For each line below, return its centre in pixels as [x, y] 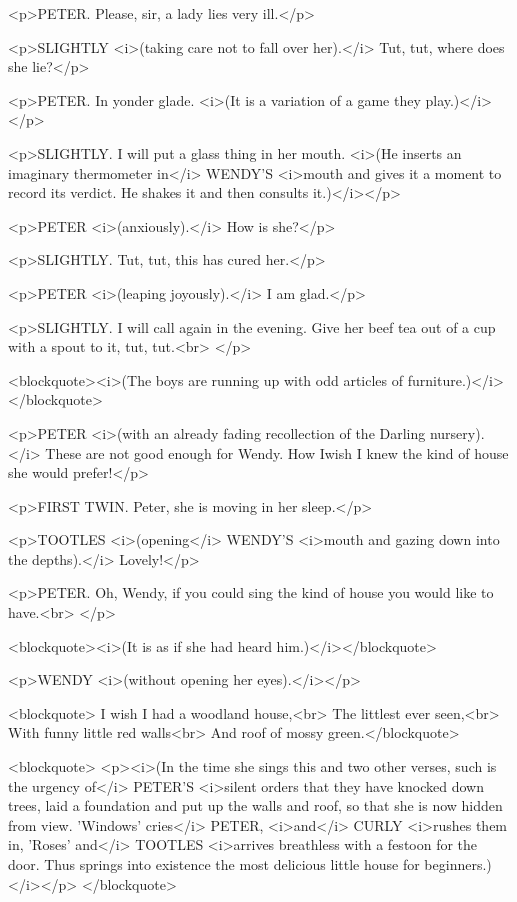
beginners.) [458, 864]
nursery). [457, 432]
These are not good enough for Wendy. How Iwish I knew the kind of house [277, 452]
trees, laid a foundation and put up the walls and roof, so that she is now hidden [255, 805]
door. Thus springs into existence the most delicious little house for [214, 864]
